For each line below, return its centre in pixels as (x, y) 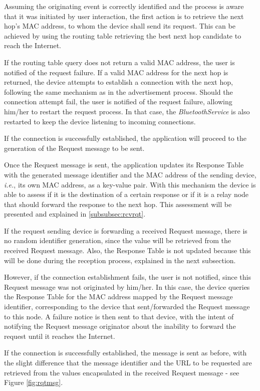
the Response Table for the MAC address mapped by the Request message (118, 297)
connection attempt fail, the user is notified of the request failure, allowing (118, 102)
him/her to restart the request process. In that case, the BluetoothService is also (127, 111)
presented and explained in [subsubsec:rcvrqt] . (75, 214)
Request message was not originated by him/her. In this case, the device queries (127, 286)
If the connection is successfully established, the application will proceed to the (125, 138)
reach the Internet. (33, 45)
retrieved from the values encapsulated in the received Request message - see (122, 372)
